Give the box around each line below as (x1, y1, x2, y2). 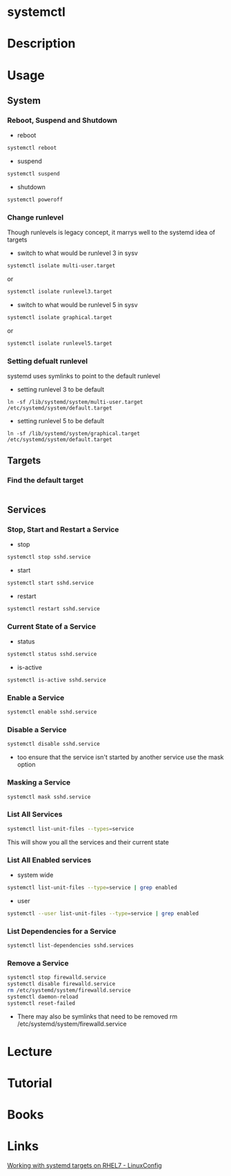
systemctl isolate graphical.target (7, 314, 112, 321)
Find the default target (7, 476, 84, 485)
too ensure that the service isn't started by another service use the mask (17, 753, 224, 762)
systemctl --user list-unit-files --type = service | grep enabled (7, 909, 199, 917)
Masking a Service (7, 778, 71, 787)
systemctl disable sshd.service (7, 740, 100, 748)
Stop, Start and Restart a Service (7, 524, 119, 534)
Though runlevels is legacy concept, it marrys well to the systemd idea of (7, 229, 216, 237)
